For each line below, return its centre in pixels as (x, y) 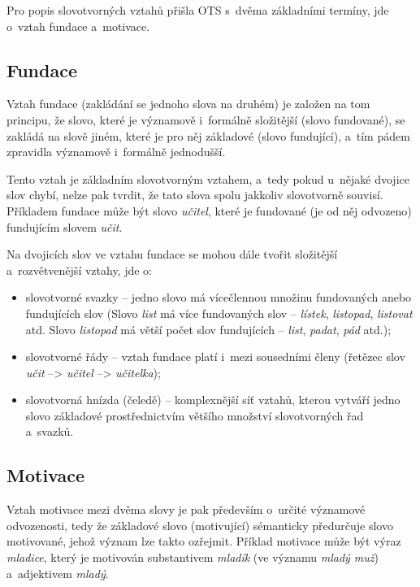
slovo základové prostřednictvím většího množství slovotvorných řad (195, 415)
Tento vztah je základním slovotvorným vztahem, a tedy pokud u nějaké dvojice (208, 178)
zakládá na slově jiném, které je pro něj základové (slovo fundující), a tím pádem (208, 135)
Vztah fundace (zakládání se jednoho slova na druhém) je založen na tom (188, 104)
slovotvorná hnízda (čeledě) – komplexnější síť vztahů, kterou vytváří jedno (213, 400)
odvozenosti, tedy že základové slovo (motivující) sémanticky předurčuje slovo (200, 525)
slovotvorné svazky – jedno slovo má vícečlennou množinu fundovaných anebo (219, 297)
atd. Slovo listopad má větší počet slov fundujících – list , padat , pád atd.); (208, 329)
